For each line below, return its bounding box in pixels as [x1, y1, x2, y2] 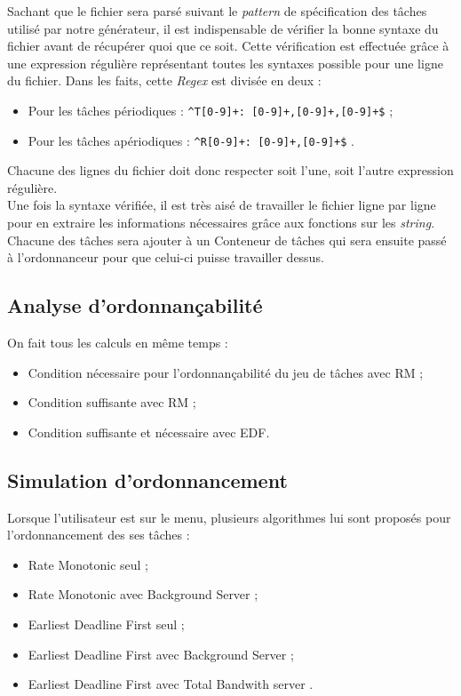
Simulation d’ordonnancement [7, 466, 288, 493]
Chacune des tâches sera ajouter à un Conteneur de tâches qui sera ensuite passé [7, 230, 447, 249]
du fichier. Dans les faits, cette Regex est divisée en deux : [7, 71, 322, 90]
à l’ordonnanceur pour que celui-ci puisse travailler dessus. [7, 248, 324, 267]
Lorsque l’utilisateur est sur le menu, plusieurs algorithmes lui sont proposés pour [7, 508, 451, 526]
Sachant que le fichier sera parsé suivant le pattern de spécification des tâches [7, 2, 427, 20]
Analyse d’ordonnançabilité [7, 292, 263, 319]
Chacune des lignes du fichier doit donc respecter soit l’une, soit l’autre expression [7, 161, 454, 180]
